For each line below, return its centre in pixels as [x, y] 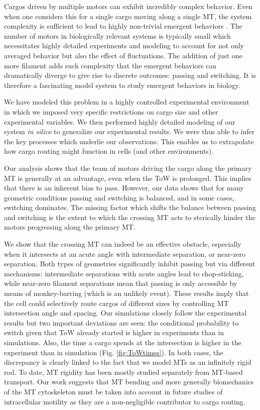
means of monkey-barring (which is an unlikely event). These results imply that [126, 293]
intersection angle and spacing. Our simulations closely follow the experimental [125, 313]
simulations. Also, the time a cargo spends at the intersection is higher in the [123, 342]
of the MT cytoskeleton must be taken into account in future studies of [113, 391]
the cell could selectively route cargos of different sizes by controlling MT [116, 303]
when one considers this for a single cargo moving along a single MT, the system [128, 16]
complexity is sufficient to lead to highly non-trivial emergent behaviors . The [123, 26]
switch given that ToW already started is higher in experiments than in [114, 332]
